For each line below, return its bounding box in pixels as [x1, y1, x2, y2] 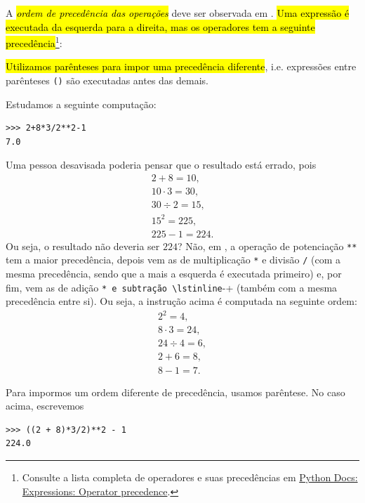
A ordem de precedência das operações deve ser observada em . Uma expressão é [6, 6, 350, 20]
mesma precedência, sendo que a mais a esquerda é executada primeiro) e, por [6, 266, 342, 281]
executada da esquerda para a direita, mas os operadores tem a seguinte [6, 19, 315, 34]
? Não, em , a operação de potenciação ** [177, 238, 357, 253]
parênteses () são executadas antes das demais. [6, 73, 209, 88]
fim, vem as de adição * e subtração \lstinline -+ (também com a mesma [6, 280, 338, 294]
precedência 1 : [6, 34, 62, 50]
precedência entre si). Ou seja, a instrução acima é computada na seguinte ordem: [6, 294, 357, 308]
